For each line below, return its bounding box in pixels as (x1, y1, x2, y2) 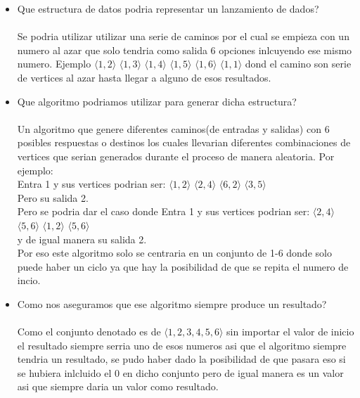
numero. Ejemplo (17, 56, 91, 71)
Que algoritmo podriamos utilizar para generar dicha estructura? (17, 94, 297, 108)
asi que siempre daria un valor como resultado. (17, 379, 219, 394)
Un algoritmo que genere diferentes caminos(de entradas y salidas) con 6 (17, 121, 330, 136)
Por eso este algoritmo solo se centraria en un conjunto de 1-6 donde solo (17, 245, 332, 260)
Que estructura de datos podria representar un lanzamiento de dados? (17, 1, 319, 15)
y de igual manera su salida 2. (17, 231, 147, 246)
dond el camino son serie (245, 56, 352, 71)
